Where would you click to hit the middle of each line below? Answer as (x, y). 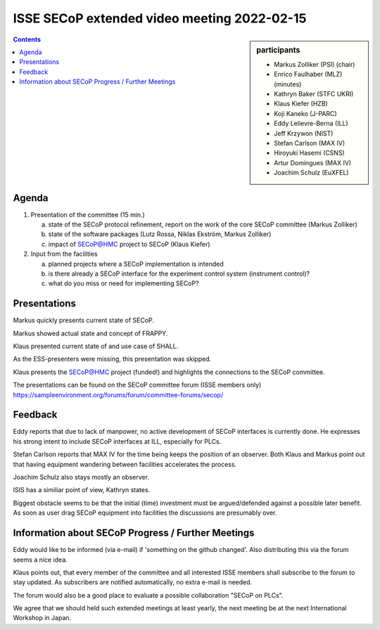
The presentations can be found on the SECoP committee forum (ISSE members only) (137, 385)
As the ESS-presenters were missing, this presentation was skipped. (112, 359)
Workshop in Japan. (42, 618)
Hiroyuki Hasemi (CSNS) (309, 153)
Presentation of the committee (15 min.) (88, 214)
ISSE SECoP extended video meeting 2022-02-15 (160, 18)
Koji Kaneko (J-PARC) (305, 113)
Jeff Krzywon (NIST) (304, 133)
